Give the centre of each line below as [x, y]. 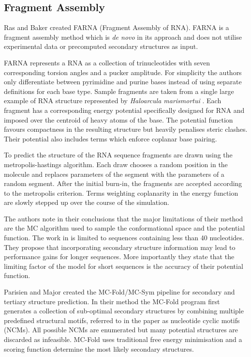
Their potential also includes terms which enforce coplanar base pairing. [111, 138]
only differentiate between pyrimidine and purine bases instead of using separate [123, 82]
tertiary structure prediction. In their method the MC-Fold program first [112, 301]
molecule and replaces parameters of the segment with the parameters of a [114, 174]
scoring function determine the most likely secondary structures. [99, 349]
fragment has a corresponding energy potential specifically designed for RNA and [124, 110]
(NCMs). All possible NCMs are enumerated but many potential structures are [121, 330]
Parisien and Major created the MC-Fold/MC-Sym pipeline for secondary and [119, 292]
